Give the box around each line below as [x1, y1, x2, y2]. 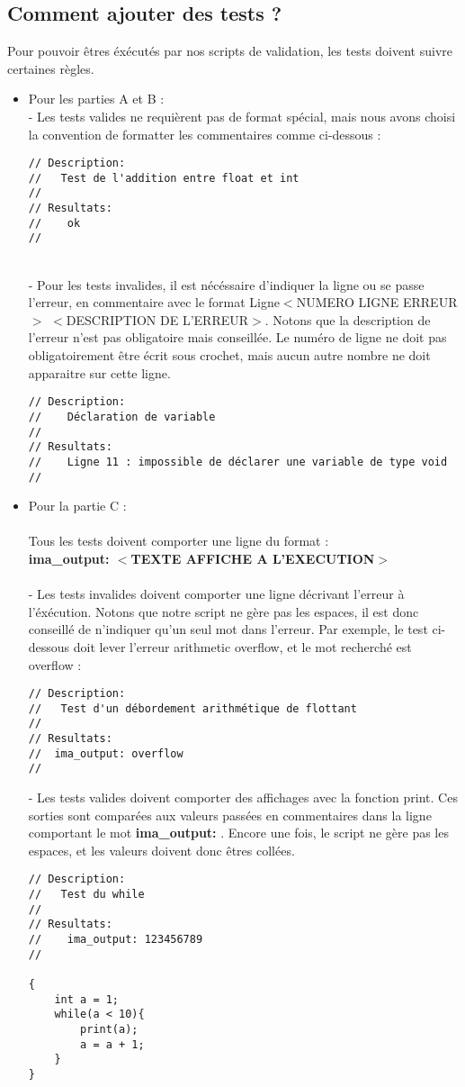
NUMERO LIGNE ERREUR [296, 293, 458, 312]
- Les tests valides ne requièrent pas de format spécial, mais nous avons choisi [28, 106, 456, 125]
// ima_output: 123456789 [28, 933, 203, 947]
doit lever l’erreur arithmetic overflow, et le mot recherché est [73, 637, 412, 656]
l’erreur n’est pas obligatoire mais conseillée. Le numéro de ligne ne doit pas [28, 328, 447, 347]
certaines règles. [7, 59, 94, 77]
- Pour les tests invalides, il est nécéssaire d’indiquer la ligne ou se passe [28, 275, 425, 294]
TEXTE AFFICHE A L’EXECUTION [130, 548, 375, 567]
